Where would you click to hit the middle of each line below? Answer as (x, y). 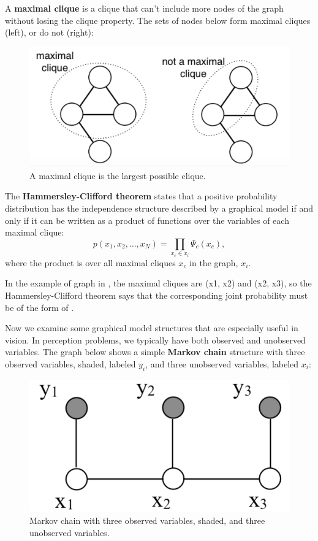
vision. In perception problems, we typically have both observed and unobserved (155, 340)
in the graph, (214, 262)
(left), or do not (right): (49, 32)
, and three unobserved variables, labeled (222, 363)
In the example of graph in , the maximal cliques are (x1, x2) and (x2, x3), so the (158, 283)
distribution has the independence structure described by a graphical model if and (159, 208)
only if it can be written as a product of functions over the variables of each (147, 220)
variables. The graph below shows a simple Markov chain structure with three (155, 352)
